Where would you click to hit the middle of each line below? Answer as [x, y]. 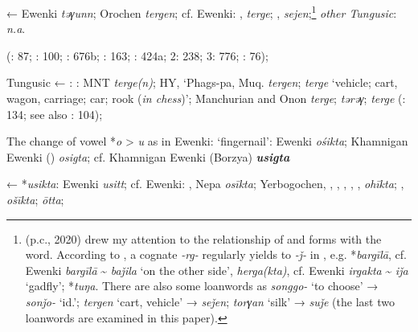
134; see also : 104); [55, 114]
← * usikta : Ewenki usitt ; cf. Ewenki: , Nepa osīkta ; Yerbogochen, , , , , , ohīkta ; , [205, 184]
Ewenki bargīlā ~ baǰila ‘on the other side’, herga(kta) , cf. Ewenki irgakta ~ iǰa [217, 270]
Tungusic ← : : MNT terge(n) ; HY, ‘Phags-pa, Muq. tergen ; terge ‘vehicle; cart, [202, 82]
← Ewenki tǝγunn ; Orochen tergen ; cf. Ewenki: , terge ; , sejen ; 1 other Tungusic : [202, 12]
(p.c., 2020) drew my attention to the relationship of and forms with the [203, 238]
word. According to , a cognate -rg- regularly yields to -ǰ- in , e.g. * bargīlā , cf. [216, 254]
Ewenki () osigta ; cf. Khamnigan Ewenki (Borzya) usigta [148, 156]
